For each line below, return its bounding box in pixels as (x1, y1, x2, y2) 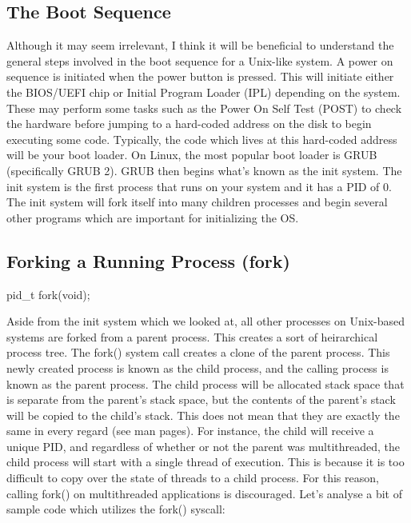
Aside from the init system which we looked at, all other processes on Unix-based (6, 313, 405, 329)
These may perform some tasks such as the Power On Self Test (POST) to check (6, 99, 402, 116)
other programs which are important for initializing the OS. (6, 209, 299, 226)
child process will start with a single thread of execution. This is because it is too (6, 453, 405, 470)
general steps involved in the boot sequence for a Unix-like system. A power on (6, 52, 393, 69)
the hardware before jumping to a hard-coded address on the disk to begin (6, 115, 372, 132)
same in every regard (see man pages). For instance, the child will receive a (6, 422, 374, 439)
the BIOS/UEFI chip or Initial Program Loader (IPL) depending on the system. (6, 83, 401, 100)
